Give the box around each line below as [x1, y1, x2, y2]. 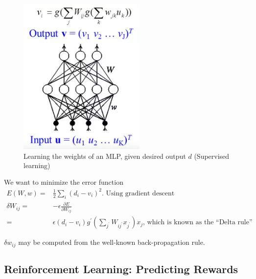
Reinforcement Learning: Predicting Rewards [4, 261, 238, 277]
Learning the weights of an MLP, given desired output [23, 150, 186, 161]
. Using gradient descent [101, 190, 175, 197]
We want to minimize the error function [4, 176, 123, 187]
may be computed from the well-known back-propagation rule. [18, 237, 205, 247]
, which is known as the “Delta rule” [143, 219, 253, 226]
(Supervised [194, 150, 230, 161]
